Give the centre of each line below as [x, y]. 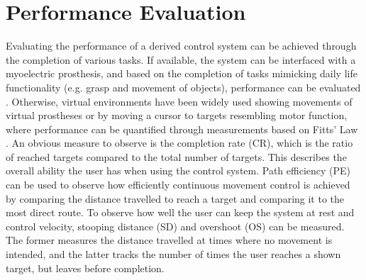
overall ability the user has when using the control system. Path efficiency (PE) [178, 170]
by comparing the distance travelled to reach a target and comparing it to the [175, 198]
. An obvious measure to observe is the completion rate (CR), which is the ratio [179, 143]
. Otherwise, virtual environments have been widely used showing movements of [179, 101]
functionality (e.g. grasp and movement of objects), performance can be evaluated [183, 87]
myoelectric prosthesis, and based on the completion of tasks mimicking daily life [182, 73]
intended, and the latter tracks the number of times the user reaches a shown [173, 254]
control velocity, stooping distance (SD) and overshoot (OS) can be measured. [175, 226]
